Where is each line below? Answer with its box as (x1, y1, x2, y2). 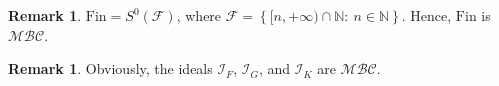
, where (176, 5, 222, 25)
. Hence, (401, 5, 452, 25)
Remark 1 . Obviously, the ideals (8, 58, 213, 79)
